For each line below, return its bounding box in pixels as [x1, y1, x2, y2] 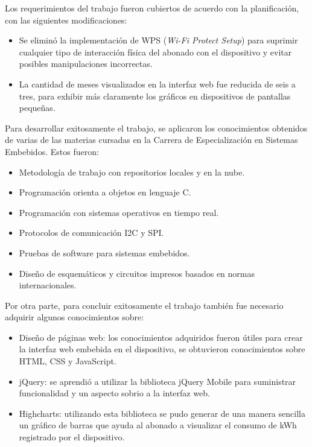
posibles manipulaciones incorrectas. [19, 57, 153, 70]
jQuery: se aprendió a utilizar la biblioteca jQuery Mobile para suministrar [19, 375, 296, 387]
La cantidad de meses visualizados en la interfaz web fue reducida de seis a [19, 77, 296, 90]
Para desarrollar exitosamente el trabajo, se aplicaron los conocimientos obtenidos [5, 121, 308, 134]
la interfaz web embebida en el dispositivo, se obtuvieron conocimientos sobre [19, 343, 305, 355]
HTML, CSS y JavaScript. [19, 355, 116, 367]
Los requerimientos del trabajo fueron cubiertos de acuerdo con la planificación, [5, 2, 299, 14]
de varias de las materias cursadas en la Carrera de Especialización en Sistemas [5, 133, 298, 146]
